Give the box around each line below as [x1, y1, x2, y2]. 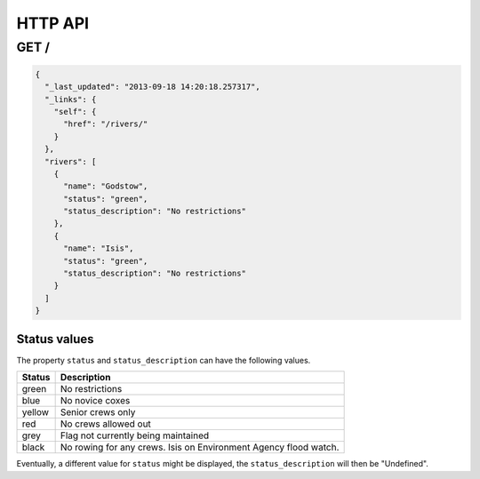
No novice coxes [60, 395, 131, 407]
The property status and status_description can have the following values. [16, 355, 311, 365]
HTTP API [16, 13, 89, 33]
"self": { [53, 107, 97, 116]
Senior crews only [60, 406, 136, 419]
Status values [16, 331, 94, 347]
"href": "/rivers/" [63, 119, 148, 129]
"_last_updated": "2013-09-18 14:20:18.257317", [44, 82, 261, 92]
